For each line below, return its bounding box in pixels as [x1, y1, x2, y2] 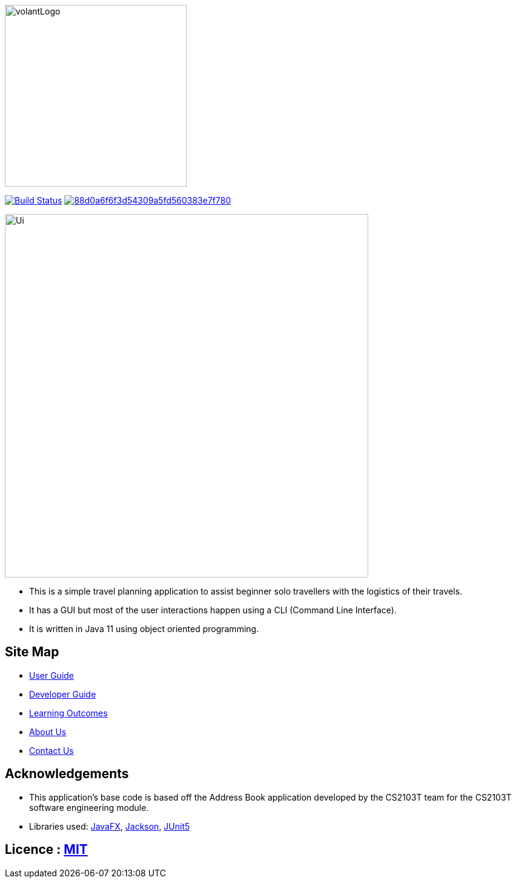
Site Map [5, 644, 59, 660]
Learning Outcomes [29, 707, 108, 718]
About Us [29, 726, 67, 737]
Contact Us [29, 745, 74, 756]
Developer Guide [29, 688, 96, 699]
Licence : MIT [5, 842, 88, 858]
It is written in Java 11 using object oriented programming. [29, 624, 259, 634]
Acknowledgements [5, 766, 129, 782]
